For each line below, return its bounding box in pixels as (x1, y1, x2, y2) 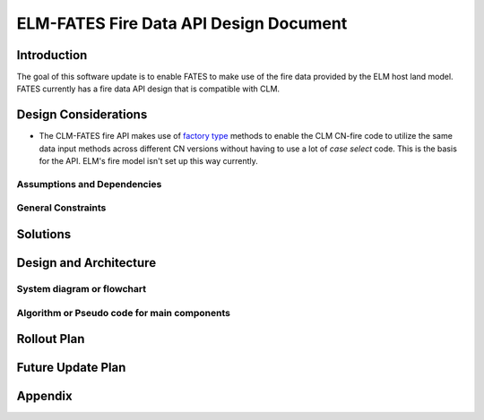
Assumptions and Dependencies (16, 177, 162, 190)
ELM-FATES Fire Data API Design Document (16, 13, 348, 33)
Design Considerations (16, 107, 148, 123)
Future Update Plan (16, 360, 126, 375)
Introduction (16, 47, 88, 63)
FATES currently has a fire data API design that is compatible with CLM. (16, 83, 281, 94)
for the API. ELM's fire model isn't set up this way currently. (39, 156, 259, 167)
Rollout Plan (16, 331, 85, 347)
